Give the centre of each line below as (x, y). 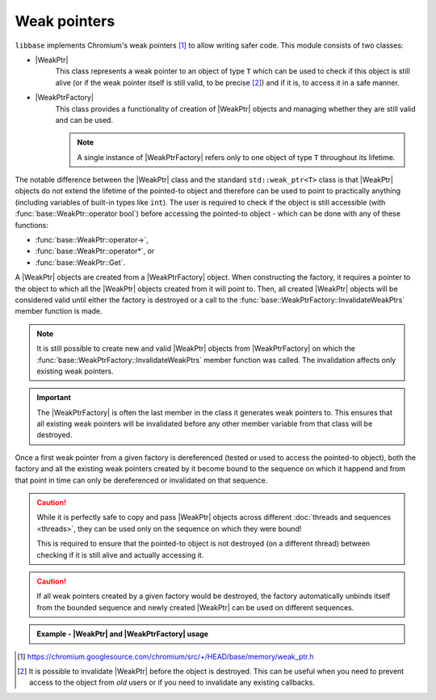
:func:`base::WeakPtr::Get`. (80, 262)
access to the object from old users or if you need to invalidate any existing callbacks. (172, 682)
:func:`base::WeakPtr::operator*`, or (95, 251)
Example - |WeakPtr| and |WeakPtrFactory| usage (123, 634)
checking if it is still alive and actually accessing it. (120, 555)
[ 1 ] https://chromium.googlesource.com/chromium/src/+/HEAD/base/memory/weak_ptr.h (166, 656)
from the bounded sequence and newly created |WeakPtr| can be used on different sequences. (195, 607)
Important (54, 398)
